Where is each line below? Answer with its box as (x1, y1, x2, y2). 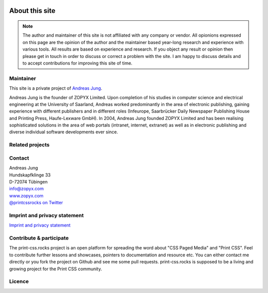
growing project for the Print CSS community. (9, 266, 102, 272)
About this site (9, 6, 56, 15)
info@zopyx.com (9, 186, 44, 192)
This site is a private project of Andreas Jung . (9, 85, 103, 91)
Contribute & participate (9, 234, 69, 241)
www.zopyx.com (9, 192, 44, 198)
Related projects (9, 141, 50, 148)
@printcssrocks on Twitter (9, 200, 63, 206)
